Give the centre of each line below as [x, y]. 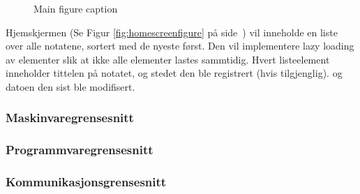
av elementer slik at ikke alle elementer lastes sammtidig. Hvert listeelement [168, 59]
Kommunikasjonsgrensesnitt [86, 182]
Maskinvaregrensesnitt [70, 118]
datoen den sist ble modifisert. [70, 86]
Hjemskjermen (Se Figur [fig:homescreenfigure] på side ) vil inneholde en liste [172, 32]
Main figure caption [76, 8]
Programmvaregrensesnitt [80, 150]
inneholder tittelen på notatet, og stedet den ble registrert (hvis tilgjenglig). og [174, 73]
